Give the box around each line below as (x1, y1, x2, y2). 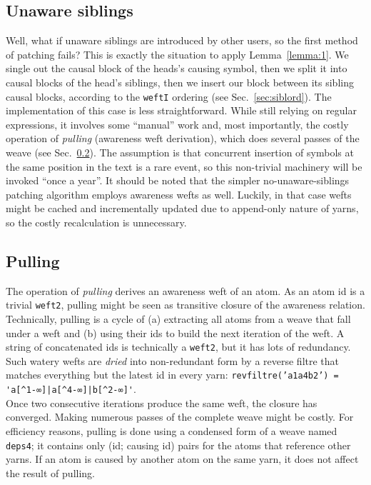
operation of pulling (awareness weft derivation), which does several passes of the (6, 131, 360, 146)
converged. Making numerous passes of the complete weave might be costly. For (6, 409, 354, 424)
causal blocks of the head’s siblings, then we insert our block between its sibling (6, 74, 354, 89)
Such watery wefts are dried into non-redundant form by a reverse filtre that (6, 353, 340, 368)
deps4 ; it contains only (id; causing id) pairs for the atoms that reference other (6, 437, 351, 452)
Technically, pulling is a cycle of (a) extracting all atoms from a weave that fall (6, 311, 351, 326)
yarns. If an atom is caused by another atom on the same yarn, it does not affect (6, 451, 359, 466)
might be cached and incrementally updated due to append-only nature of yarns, (6, 201, 359, 216)
